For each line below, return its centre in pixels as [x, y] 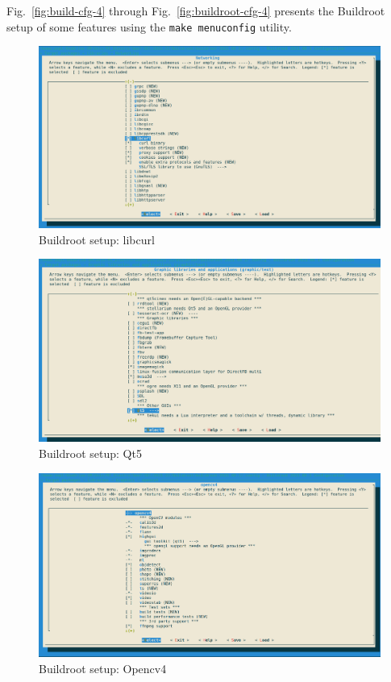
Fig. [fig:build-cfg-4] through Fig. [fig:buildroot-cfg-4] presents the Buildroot [196, 10]
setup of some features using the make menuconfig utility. [149, 26]
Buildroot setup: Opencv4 [103, 668]
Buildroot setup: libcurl [97, 239]
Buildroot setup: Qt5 [90, 453]
